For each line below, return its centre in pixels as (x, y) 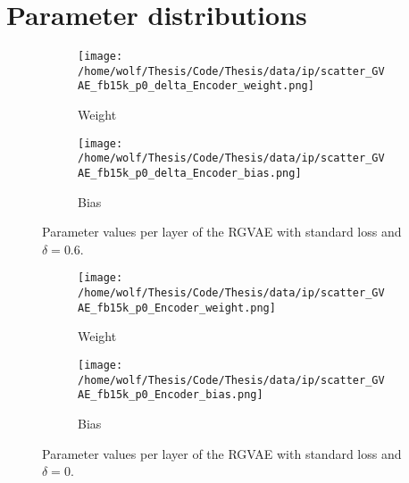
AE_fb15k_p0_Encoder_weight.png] (177, 308)
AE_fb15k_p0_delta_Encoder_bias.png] (190, 173)
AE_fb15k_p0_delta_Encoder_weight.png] (196, 86)
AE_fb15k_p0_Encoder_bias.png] (171, 395)
